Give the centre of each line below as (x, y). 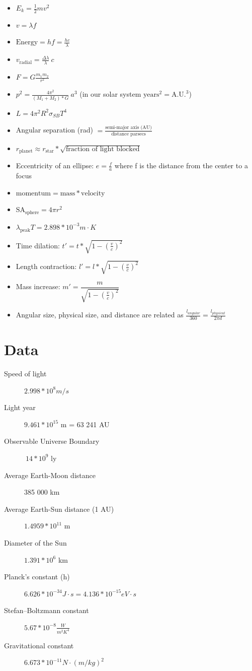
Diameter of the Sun (35, 542)
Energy (27, 43)
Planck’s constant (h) (37, 577)
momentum (33, 193)
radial (26, 62)
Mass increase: (38, 286)
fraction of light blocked (103, 149)
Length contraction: (46, 266)
